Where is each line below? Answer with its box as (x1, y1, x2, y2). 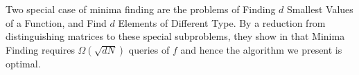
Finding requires (6, 42, 75, 56)
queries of (128, 42, 170, 56)
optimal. (6, 56, 41, 70)
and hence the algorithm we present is (180, 42, 342, 56)
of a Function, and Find (6, 15, 107, 30)
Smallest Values (287, 2, 353, 16)
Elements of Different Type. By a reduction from (118, 15, 326, 30)
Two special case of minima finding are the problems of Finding (6, 2, 276, 16)
